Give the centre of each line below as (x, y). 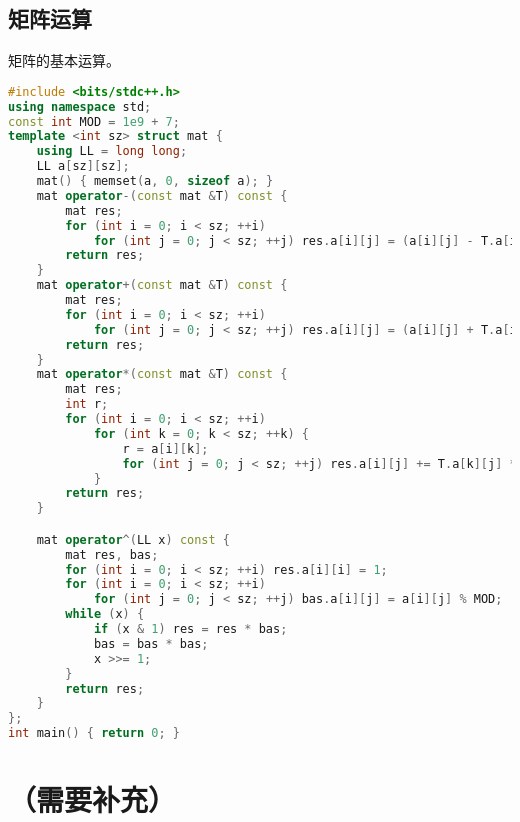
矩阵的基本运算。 (64, 60)
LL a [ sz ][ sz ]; (83, 166)
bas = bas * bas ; (151, 643)
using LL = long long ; (112, 151)
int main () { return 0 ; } (94, 733)
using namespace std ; (80, 106)
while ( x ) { (105, 614)
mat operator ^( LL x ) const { (133, 539)
